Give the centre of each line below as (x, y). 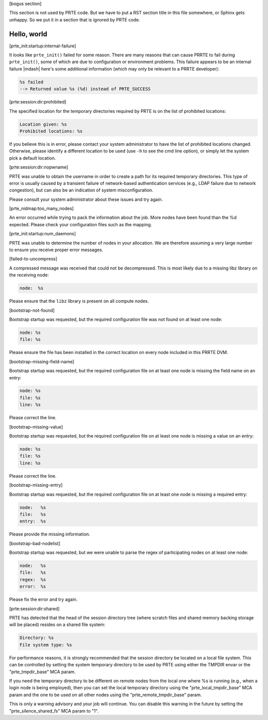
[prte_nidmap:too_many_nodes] (41, 208)
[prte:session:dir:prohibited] (38, 102)
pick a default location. (33, 158)
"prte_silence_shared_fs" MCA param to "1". (54, 711)
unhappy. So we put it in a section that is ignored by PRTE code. (75, 19)
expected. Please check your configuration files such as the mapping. (81, 224)
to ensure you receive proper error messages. (56, 250)
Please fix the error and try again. (43, 600)
